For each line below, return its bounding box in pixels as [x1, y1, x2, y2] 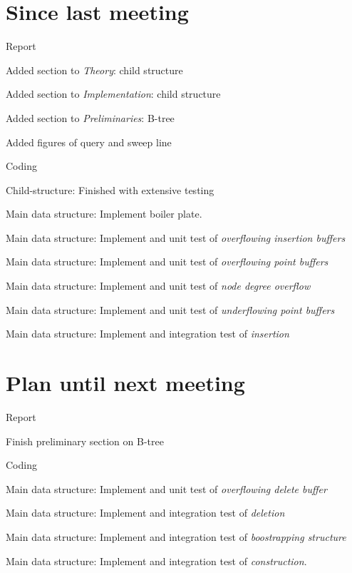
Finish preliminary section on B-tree [6, 433, 164, 448]
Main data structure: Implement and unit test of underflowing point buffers [6, 302, 335, 317]
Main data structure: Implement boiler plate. [6, 206, 202, 221]
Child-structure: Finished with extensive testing [6, 182, 214, 197]
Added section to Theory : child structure [6, 62, 183, 77]
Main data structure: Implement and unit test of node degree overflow [6, 278, 311, 293]
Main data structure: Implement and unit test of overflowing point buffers [6, 254, 328, 269]
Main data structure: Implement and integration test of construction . [6, 553, 307, 568]
